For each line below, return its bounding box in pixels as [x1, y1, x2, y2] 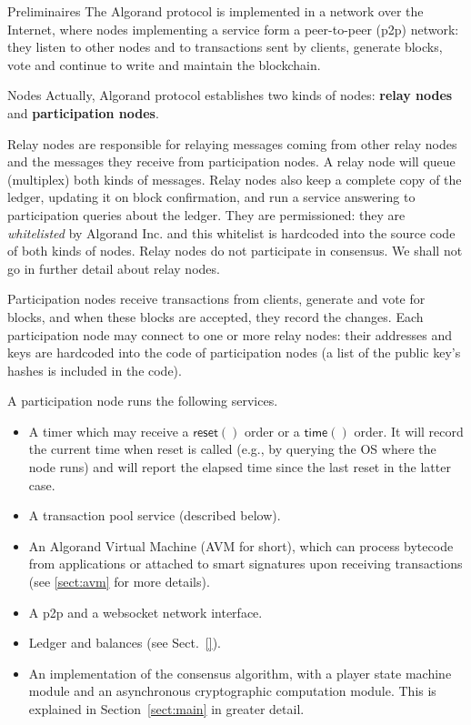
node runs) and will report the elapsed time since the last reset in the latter [28, 458, 451, 477]
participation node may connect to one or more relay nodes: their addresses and [7, 325, 452, 344]
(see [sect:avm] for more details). [28, 572, 210, 591]
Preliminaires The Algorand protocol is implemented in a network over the [7, 2, 424, 20]
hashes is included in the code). [7, 360, 182, 379]
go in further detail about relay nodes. [7, 258, 220, 277]
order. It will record [354, 421, 464, 440]
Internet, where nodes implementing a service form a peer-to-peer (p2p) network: [7, 19, 459, 38]
